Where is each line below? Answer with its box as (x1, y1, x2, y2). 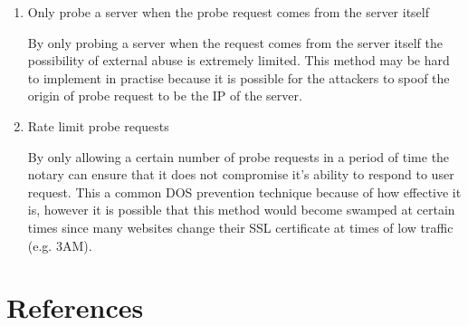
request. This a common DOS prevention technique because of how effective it (27, 182, 462, 201)
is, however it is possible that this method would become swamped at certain (27, 200, 455, 219)
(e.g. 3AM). (27, 235, 92, 254)
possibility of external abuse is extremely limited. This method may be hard (27, 51, 450, 70)
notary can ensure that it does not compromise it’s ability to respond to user (27, 165, 454, 184)
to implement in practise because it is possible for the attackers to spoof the (27, 68, 450, 87)
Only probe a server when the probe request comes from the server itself (27, 3, 430, 21)
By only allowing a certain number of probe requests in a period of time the (27, 147, 450, 166)
